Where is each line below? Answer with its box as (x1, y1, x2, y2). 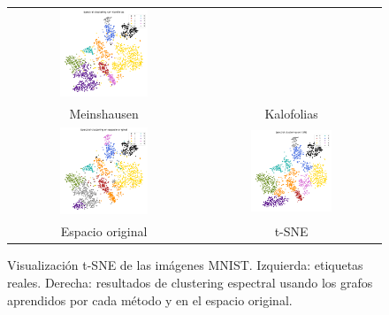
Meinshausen (69, 104, 139, 123)
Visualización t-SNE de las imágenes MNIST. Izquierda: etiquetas (7, 256, 363, 274)
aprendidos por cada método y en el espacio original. (7, 290, 293, 309)
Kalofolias (264, 104, 318, 123)
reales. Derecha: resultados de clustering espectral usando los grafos (7, 273, 373, 291)
